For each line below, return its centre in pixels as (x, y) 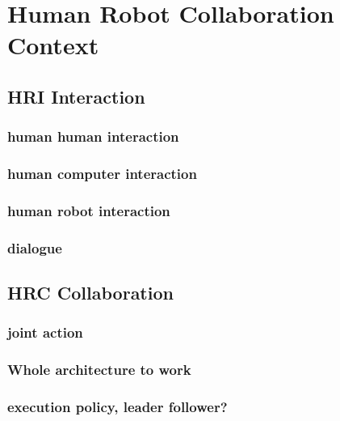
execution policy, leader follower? (118, 407)
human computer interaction (102, 174)
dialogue (35, 247)
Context (53, 45)
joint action (45, 332)
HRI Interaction (76, 96)
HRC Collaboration (90, 293)
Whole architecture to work (99, 370)
